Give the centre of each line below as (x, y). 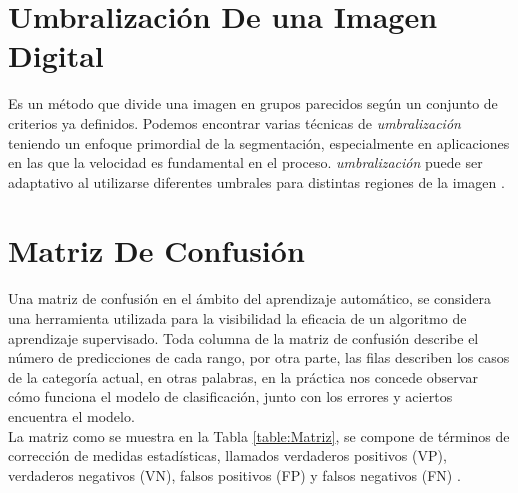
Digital (56, 55)
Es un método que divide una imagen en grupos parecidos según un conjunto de (253, 103)
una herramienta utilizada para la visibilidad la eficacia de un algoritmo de (237, 318)
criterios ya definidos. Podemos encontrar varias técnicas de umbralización (234, 122)
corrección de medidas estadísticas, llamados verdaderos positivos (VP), (227, 455)
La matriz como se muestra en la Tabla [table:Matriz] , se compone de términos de (259, 435)
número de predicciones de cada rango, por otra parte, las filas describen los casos (259, 357)
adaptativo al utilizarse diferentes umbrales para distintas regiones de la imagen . (256, 181)
